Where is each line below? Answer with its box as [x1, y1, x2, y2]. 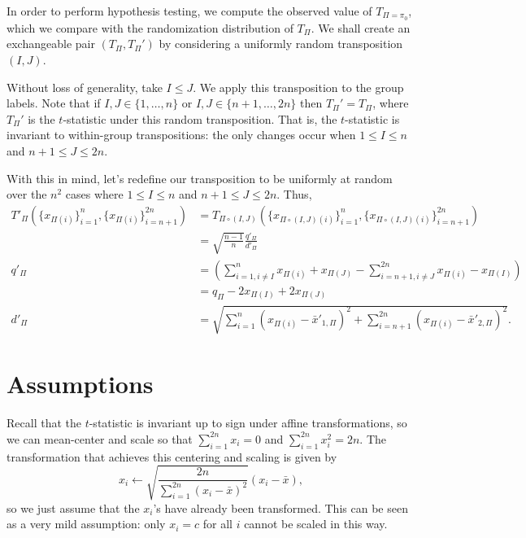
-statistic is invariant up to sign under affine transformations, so [89, 414, 407, 431]
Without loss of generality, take [7, 78, 163, 95]
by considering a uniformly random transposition [159, 35, 403, 52]
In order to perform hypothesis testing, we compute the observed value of [7, 2, 372, 19]
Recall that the [7, 414, 81, 431]
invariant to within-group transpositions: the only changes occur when [7, 126, 356, 143]
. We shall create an [311, 19, 411, 36]
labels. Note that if [7, 94, 101, 112]
